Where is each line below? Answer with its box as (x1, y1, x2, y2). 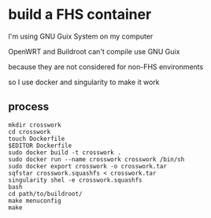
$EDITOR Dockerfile (8, 142, 72, 150)
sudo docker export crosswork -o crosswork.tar (8, 162, 168, 170)
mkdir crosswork (8, 120, 61, 129)
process (8, 100, 50, 113)
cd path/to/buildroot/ (8, 190, 83, 198)
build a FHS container (8, 6, 152, 24)
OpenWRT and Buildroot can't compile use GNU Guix (8, 46, 180, 56)
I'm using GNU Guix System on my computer (8, 31, 154, 41)
